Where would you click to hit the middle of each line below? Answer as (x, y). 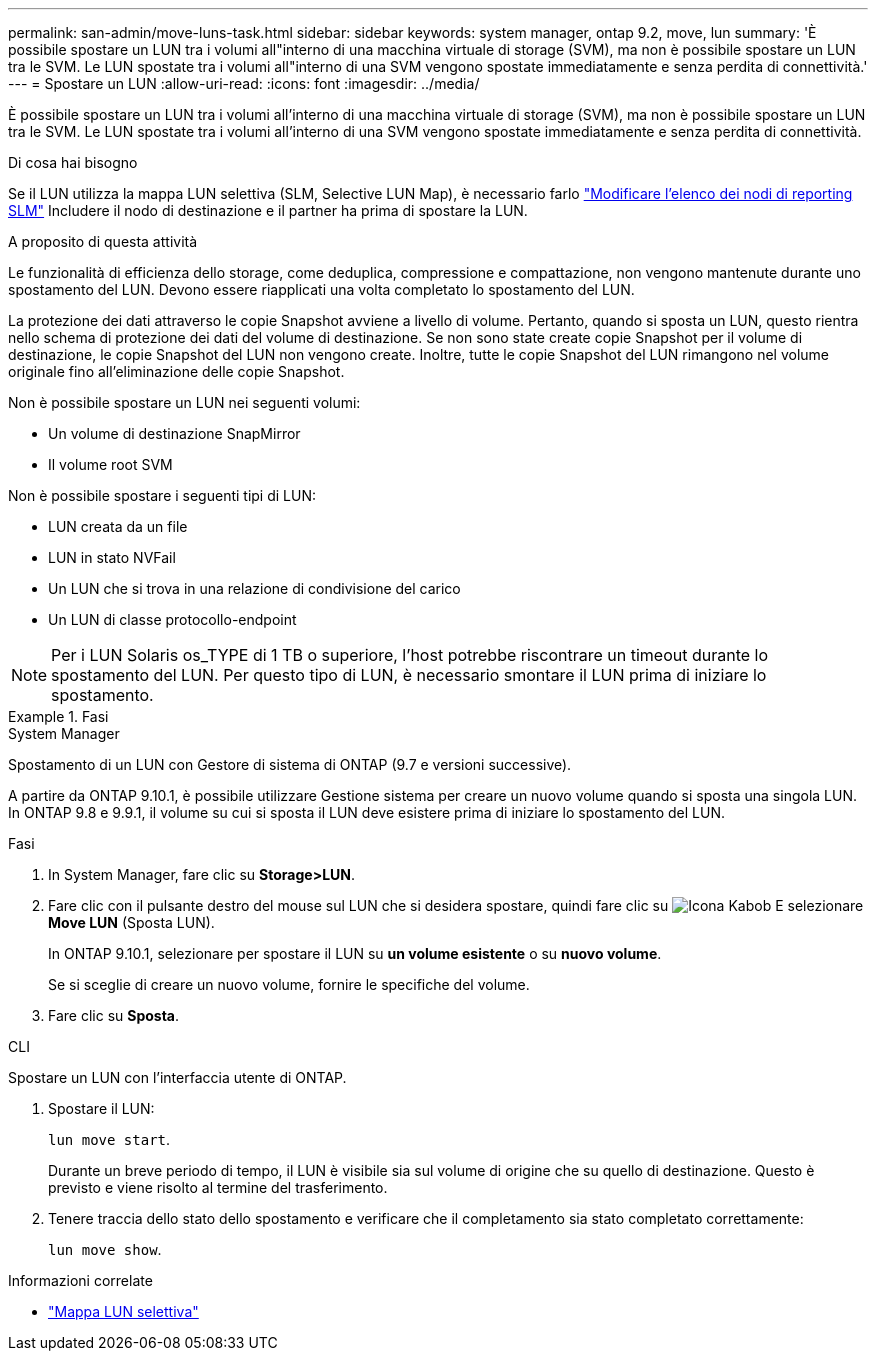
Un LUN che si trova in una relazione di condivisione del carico (254, 588)
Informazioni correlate (80, 1280)
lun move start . (109, 1139)
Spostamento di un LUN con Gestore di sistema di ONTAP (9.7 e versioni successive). (290, 764)
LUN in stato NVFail (112, 557)
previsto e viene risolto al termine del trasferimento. (218, 1187)
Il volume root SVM (110, 464)
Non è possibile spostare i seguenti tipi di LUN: (162, 495)
